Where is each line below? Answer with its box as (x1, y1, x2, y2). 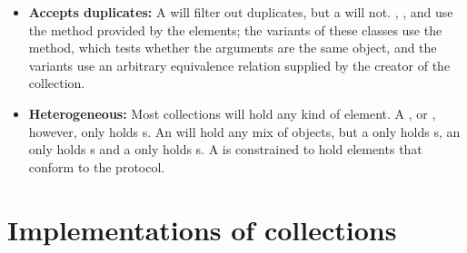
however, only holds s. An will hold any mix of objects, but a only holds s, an (28, 122, 461, 141)
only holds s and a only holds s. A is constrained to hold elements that (28, 140, 422, 159)
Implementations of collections (7, 210, 397, 248)
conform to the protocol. (28, 157, 165, 176)
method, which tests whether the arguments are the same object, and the (28, 38, 437, 57)
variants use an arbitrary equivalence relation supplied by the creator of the (28, 55, 451, 74)
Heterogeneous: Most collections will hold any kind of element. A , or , (28, 103, 436, 122)
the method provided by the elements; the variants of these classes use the (28, 20, 442, 39)
